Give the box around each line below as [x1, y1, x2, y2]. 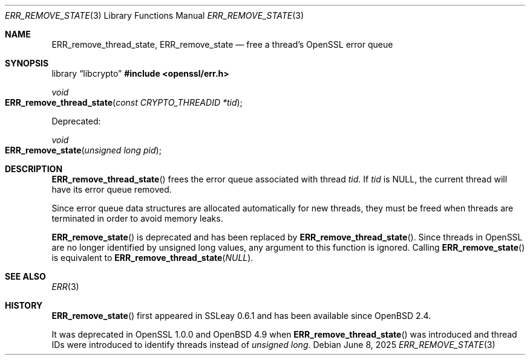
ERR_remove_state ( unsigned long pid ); [5, 145, 162, 155]
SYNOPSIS [5, 58, 49, 68]
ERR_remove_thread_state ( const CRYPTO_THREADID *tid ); [5, 97, 243, 108]
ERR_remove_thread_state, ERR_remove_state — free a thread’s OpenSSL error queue [51, 39, 393, 50]
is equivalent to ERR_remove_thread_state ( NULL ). [51, 252, 254, 263]
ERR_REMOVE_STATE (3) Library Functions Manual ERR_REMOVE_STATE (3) [5, 10, 304, 21]
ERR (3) [51, 281, 79, 292]
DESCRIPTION [5, 164, 63, 174]
